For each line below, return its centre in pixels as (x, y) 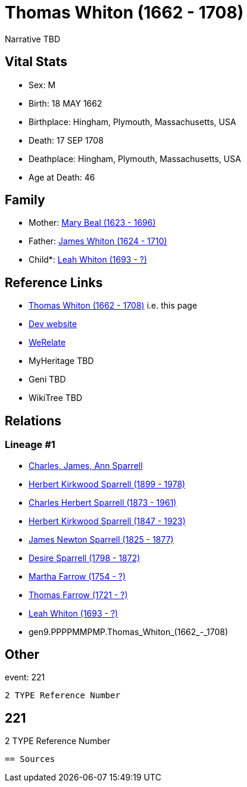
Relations (33, 421)
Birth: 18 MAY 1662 (65, 103)
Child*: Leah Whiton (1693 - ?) (88, 260)
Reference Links (54, 282)
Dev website (53, 324)
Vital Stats (36, 62)
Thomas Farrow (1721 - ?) (78, 595)
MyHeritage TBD (61, 361)
